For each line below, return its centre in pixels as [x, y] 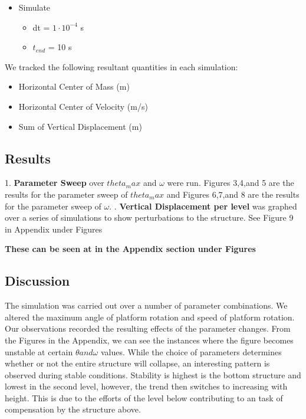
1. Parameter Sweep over [55, 183]
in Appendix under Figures [54, 229]
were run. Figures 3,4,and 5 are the [231, 183]
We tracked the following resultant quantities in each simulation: [121, 66]
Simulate [34, 7]
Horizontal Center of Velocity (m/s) [83, 106]
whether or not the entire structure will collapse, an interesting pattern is [137, 363]
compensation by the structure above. [73, 409]
